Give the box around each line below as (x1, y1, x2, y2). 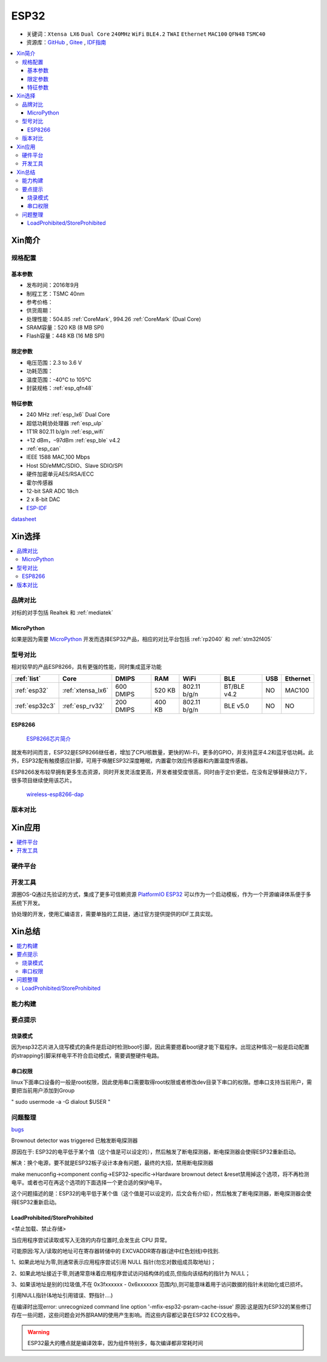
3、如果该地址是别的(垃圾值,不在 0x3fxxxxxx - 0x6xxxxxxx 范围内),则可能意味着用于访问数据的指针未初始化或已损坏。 (11, 1281, 306, 1288)
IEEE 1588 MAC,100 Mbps (26, 453, 90, 460)
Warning (27, 1328, 50, 1335)
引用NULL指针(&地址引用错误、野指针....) (11, 1292, 113, 1299)
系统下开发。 (11, 899, 44, 906)
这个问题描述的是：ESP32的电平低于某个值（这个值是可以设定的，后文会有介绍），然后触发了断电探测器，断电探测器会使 (11, 1190, 312, 1197)
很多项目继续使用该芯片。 (11, 777, 75, 784)
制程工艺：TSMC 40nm (26, 290, 85, 297)
